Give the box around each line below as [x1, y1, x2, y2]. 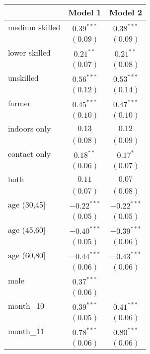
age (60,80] [8, 249, 46, 261]
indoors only [8, 123, 51, 134]
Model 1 [68, 6, 101, 18]
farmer [8, 97, 31, 109]
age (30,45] [8, 199, 46, 210]
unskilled [8, 72, 39, 83]
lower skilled [8, 47, 51, 58]
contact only [8, 148, 51, 159]
